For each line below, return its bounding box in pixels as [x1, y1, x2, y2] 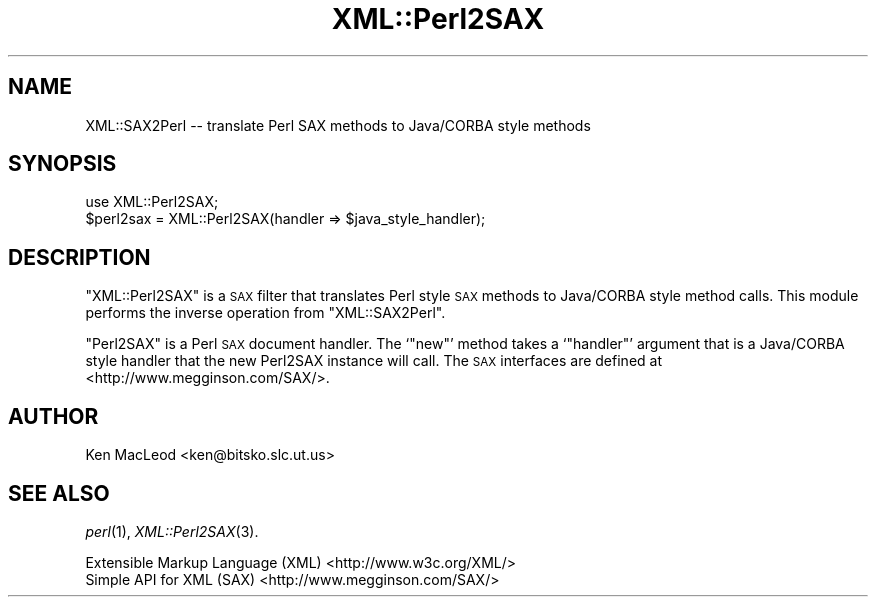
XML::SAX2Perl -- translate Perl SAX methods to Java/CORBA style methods [85, 116, 591, 134]
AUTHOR [8, 403, 99, 429]
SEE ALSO [8, 480, 110, 506]
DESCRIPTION [8, 244, 151, 270]
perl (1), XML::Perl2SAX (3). [85, 522, 259, 540]
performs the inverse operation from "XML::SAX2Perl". [85, 304, 446, 322]
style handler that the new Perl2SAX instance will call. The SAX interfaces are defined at [85, 352, 662, 370]
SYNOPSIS [8, 151, 117, 177]
